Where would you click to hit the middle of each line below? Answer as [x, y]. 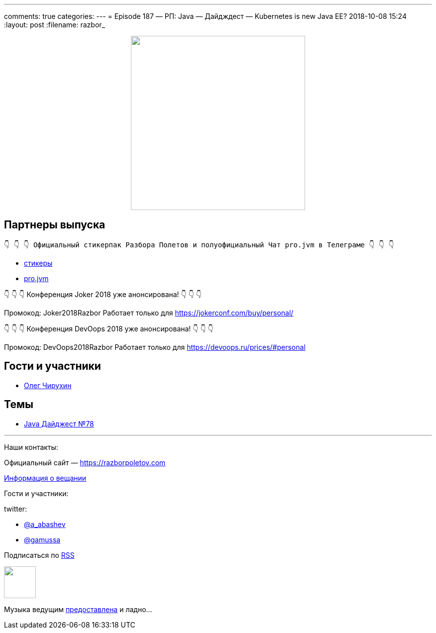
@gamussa [42, 539]
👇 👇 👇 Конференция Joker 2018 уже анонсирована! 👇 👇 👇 [103, 294]
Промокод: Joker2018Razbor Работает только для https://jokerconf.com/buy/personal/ [149, 313]
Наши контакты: [31, 447]
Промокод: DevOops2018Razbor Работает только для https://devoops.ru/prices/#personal [155, 347]
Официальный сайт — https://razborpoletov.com [85, 462]
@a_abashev [45, 524]
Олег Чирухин [48, 385]
